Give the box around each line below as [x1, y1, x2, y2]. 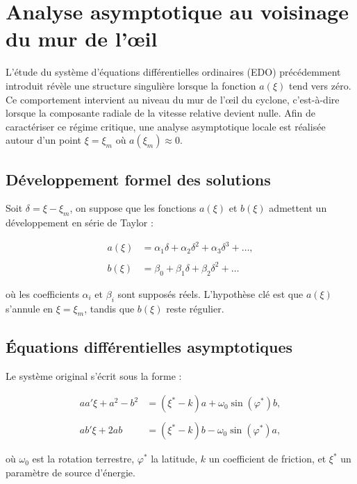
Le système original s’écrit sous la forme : [6, 368, 182, 383]
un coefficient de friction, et [208, 451, 326, 466]
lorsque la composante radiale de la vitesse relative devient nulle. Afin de [6, 106, 316, 120]
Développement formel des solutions [6, 168, 271, 190]
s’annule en [6, 301, 53, 315]
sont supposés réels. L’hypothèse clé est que [117, 286, 304, 301]
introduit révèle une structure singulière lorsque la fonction [6, 78, 256, 92]
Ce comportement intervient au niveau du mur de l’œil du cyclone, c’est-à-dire [6, 92, 340, 106]
